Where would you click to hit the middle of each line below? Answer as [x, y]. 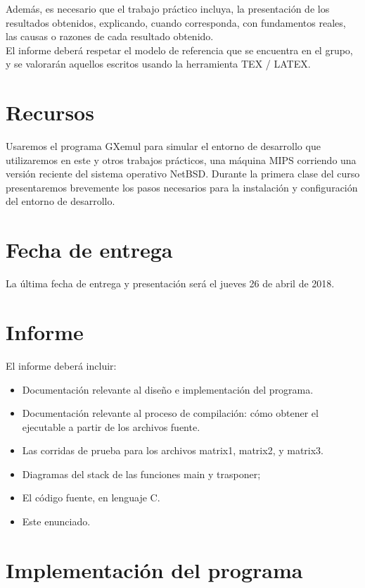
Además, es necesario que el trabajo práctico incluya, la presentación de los [168, 8]
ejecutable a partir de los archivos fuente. [111, 426]
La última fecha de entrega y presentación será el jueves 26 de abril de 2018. [170, 283]
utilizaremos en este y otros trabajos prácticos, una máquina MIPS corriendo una [181, 159]
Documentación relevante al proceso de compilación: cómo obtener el [170, 413]
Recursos [50, 112]
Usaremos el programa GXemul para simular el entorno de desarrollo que [163, 146]
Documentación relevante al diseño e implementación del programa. [168, 389]
